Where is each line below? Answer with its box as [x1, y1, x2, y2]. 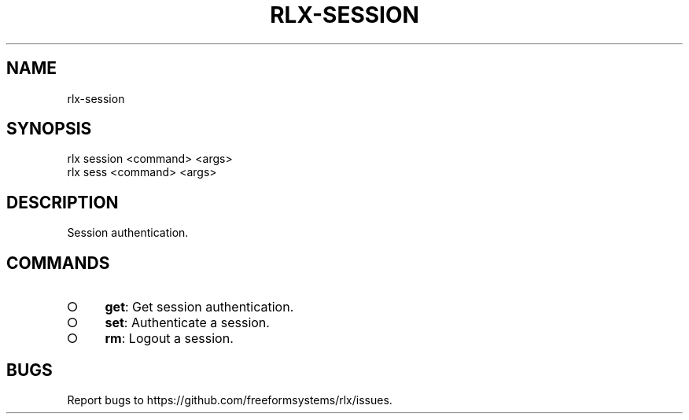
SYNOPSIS [6, 119, 92, 139]
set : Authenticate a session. [105, 315, 270, 331]
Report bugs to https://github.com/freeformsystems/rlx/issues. [67, 392, 392, 407]
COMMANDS [6, 252, 110, 273]
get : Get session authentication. [105, 299, 294, 315]
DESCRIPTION [6, 192, 119, 212]
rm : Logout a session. [105, 330, 234, 347]
